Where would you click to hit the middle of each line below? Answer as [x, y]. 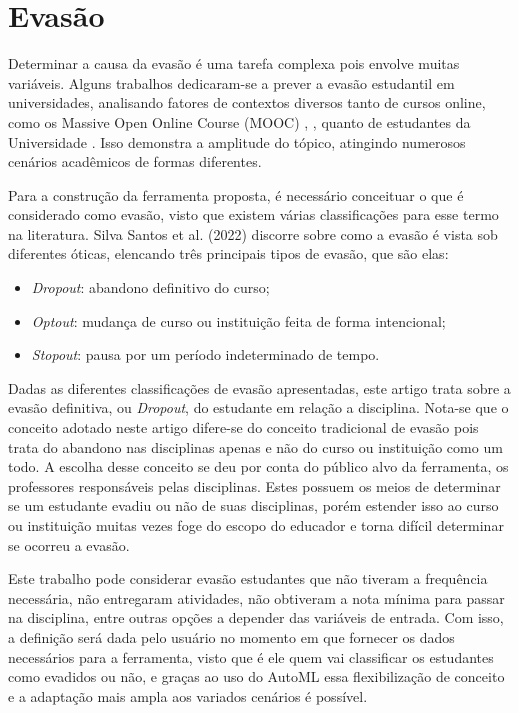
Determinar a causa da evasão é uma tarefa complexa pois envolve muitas [234, 63]
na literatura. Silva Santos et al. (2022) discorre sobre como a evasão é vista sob [253, 233]
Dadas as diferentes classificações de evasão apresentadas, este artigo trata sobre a [259, 387]
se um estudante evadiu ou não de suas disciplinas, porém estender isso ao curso [253, 505]
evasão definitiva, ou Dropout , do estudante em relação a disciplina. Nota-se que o [258, 407]
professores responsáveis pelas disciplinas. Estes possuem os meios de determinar [254, 485]
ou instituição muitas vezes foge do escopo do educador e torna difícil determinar [256, 525]
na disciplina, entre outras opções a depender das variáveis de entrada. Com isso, [256, 617]
